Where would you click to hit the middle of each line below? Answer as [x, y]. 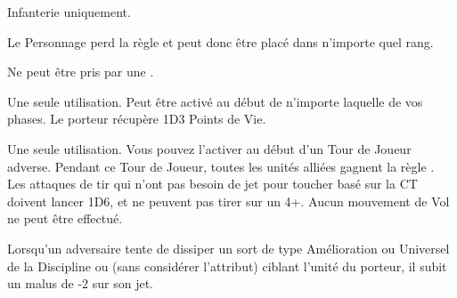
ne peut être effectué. [65, 218]
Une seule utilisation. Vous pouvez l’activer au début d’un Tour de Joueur [209, 148]
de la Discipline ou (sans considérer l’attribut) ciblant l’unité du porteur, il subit [227, 266]
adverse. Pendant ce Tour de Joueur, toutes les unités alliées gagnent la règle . [221, 166]
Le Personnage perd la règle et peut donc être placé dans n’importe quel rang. [220, 41]
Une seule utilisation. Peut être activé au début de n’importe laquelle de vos [215, 101]
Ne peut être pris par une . [81, 72]
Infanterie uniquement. [69, 12]
